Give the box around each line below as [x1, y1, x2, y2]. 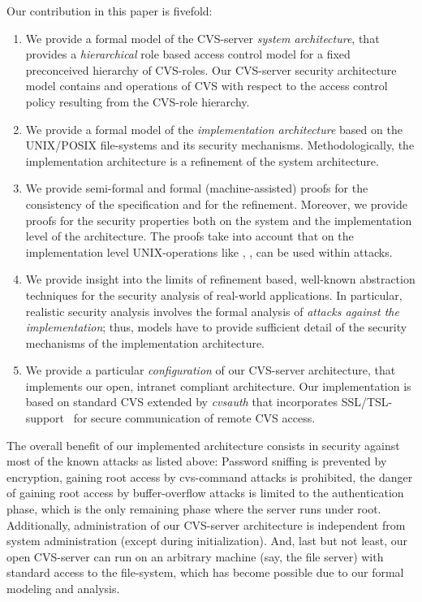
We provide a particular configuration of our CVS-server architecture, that [25, 362, 396, 379]
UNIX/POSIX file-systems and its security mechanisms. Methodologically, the [25, 136, 415, 154]
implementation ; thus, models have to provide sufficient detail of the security [25, 318, 407, 336]
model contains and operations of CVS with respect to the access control [25, 77, 388, 94]
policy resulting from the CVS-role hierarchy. [25, 93, 250, 110]
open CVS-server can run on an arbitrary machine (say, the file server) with [6, 548, 384, 565]
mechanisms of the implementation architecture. [25, 334, 265, 351]
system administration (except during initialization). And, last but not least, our [6, 532, 408, 549]
